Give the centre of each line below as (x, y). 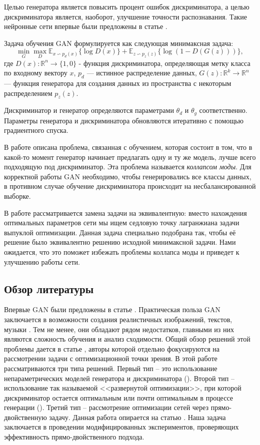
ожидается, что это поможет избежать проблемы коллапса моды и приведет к (122, 251)
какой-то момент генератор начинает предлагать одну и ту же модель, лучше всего (130, 157)
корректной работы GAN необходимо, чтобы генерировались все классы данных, (128, 176)
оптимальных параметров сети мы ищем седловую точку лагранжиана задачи (122, 222)
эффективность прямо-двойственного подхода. (74, 437)
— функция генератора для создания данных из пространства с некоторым (118, 83)
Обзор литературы (49, 288)
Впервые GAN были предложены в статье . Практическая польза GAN (112, 309)
